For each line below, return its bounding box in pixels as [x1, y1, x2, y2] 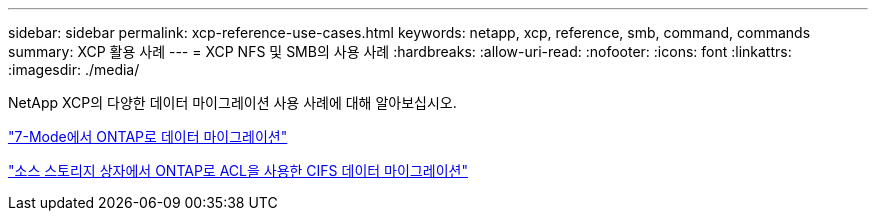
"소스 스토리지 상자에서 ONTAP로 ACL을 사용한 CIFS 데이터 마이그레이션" [8, 162, 468, 179]
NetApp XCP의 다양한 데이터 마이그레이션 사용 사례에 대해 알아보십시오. [8, 94, 457, 111]
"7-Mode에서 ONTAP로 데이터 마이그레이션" [8, 128, 288, 145]
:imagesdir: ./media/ [8, 61, 140, 78]
